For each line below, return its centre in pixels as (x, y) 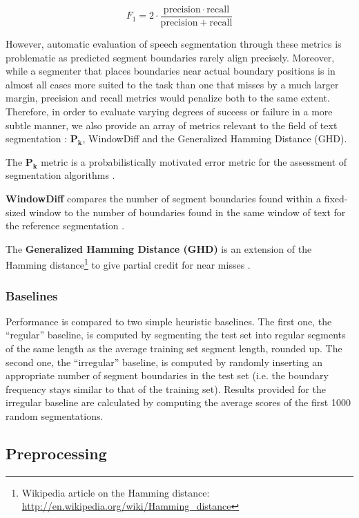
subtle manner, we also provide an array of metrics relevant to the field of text (172, 125)
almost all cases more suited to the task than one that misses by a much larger (172, 84)
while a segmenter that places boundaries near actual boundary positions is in (171, 71)
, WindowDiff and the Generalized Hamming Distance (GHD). (215, 138)
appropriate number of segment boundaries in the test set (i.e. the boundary (167, 375)
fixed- (336, 198)
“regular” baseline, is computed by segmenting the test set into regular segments (176, 335)
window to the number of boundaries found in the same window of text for (187, 212)
